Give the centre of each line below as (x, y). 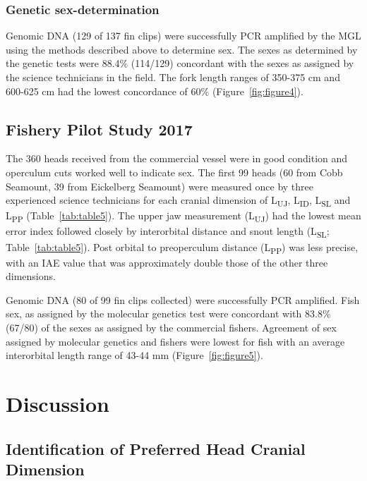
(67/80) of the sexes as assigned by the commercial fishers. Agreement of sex (171, 328)
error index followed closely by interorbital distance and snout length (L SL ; (168, 232)
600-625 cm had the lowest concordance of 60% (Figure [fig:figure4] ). (155, 91)
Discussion (58, 404)
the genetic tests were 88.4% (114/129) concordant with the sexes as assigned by (180, 63)
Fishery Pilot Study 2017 (99, 129)
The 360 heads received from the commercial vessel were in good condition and (177, 158)
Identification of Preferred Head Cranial (156, 448)
